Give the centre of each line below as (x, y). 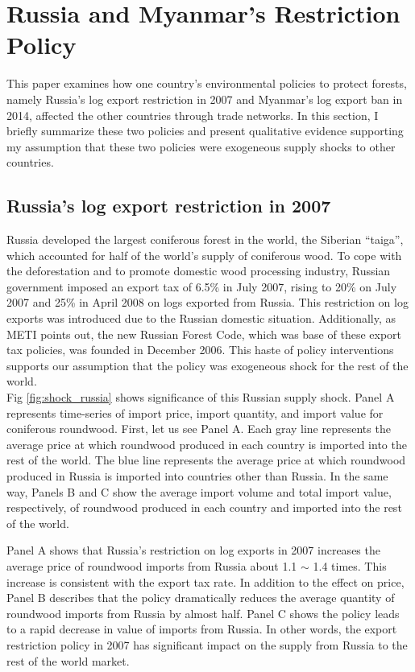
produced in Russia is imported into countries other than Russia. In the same (197, 475)
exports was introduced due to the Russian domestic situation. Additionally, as (201, 318)
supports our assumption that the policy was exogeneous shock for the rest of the (207, 365)
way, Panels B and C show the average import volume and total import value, (199, 491)
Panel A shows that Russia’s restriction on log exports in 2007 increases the (193, 550)
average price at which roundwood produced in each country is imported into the (207, 444)
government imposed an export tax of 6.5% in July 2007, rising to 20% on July (202, 286)
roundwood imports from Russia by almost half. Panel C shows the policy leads (203, 613)
